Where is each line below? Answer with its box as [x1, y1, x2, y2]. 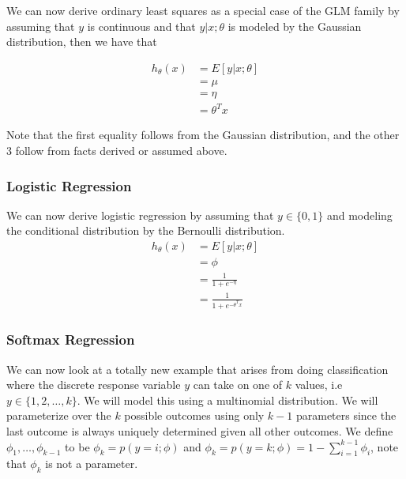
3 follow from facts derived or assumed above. [6, 142, 227, 158]
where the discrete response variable [6, 376, 181, 393]
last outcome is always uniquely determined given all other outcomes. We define [6, 422, 393, 439]
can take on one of [193, 376, 283, 393]
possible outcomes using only [124, 407, 265, 424]
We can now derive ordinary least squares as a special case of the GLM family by [6, 2, 400, 18]
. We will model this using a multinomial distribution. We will [77, 391, 378, 408]
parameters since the [295, 407, 397, 424]
